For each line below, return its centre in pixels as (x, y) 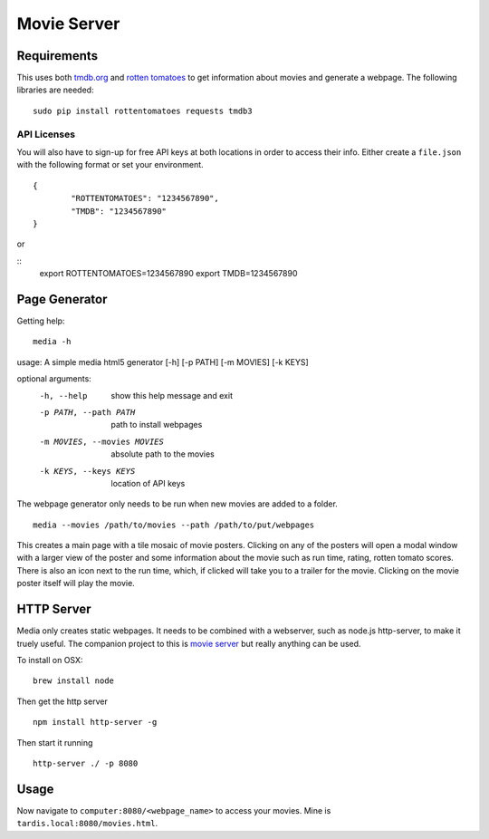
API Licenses (46, 134)
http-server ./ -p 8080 (86, 763)
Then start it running (55, 742)
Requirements (58, 56)
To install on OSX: (50, 660)
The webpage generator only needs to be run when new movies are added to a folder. (177, 504)
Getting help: (41, 321)
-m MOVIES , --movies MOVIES (102, 441)
